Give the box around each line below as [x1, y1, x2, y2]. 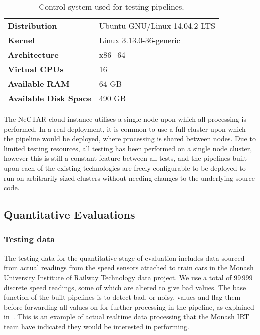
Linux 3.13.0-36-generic [99, 34, 180, 46]
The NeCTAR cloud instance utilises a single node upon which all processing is [4, 114, 246, 124]
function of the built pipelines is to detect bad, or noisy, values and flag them [4, 292, 241, 302]
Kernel [8, 34, 35, 46]
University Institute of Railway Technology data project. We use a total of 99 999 [4, 272, 253, 282]
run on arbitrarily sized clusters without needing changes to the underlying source [4, 172, 255, 183]
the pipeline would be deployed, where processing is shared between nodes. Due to [4, 133, 256, 144]
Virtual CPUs [8, 63, 64, 75]
